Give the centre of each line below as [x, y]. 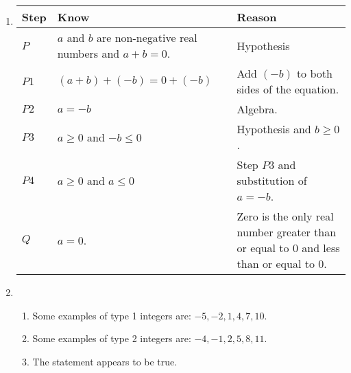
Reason [257, 17]
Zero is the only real [285, 216]
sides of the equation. [288, 89]
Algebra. [257, 109]
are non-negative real [147, 37]
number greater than [287, 232]
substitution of [272, 180]
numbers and [88, 53]
